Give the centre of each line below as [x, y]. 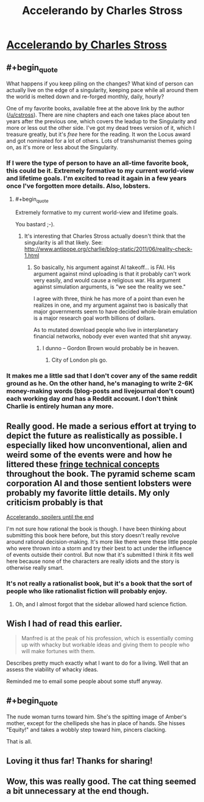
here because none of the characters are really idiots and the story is [93, 561]
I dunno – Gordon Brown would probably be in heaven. [111, 348]
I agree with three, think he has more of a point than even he [109, 299]
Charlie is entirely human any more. [60, 406]
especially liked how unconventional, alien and [97, 445]
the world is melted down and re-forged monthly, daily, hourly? [85, 97]
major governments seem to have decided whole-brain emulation [115, 312]
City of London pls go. [79, 360]
